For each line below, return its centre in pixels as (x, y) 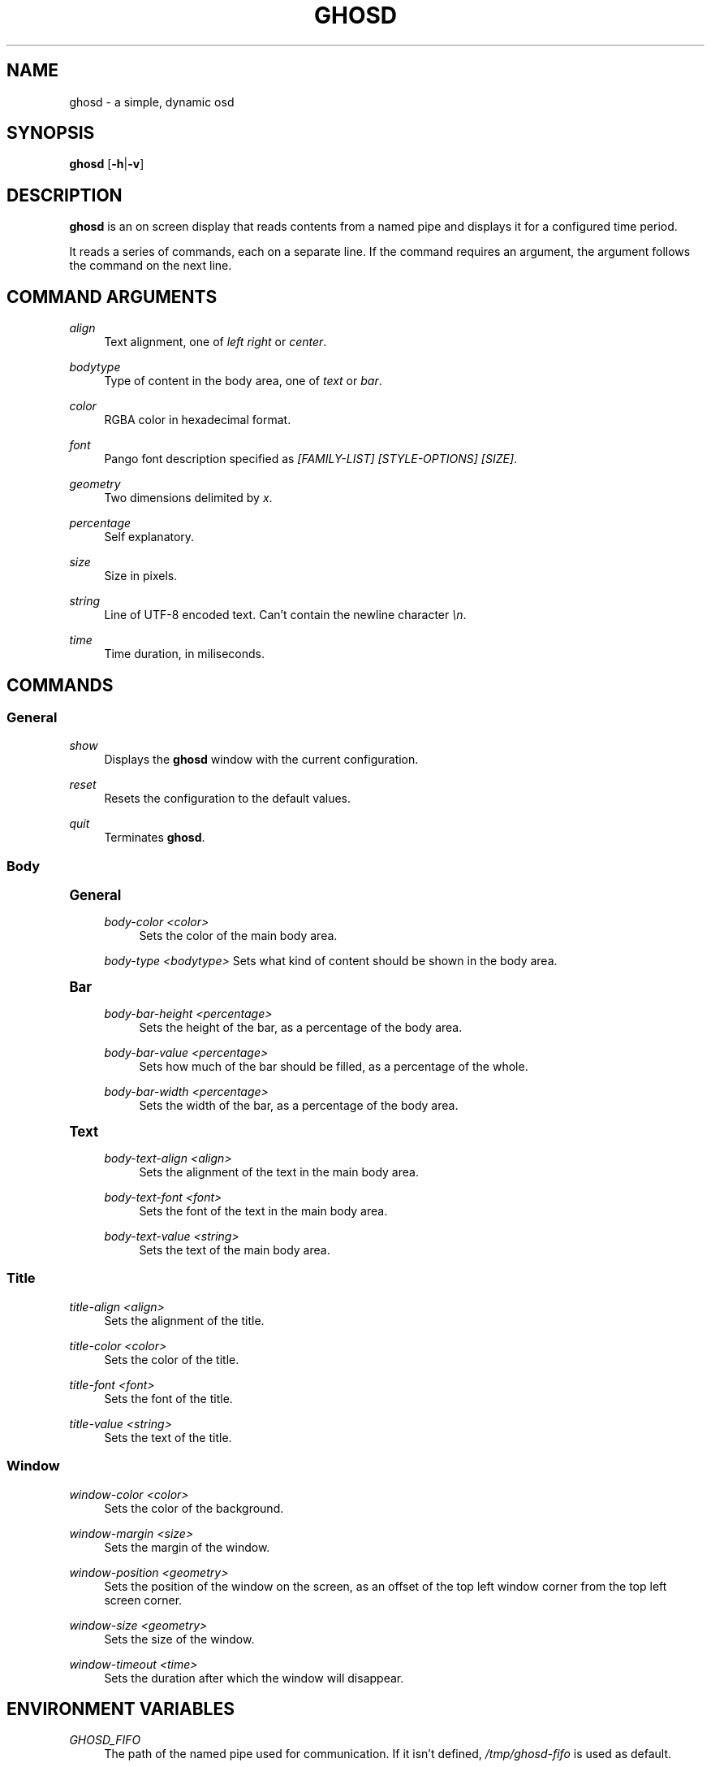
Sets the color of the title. (172, 1359)
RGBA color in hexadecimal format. (198, 420)
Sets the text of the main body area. (235, 1250)
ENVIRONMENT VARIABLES (121, 1709)
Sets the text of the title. (168, 1437)
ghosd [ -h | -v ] (107, 164)
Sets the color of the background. (194, 1508)
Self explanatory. (149, 537)
